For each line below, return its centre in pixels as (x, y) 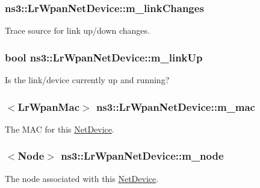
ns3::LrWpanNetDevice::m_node (142, 156)
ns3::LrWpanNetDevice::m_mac (175, 106)
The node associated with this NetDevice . (82, 178)
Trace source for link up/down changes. (77, 30)
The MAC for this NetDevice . (60, 129)
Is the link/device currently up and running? (87, 80)
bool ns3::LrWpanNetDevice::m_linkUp (104, 57)
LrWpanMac (48, 106)
